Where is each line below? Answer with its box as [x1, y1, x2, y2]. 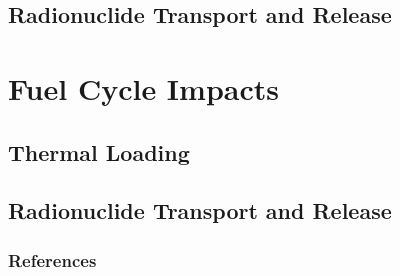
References [8, 247, 97, 272]
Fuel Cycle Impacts [8, 67, 279, 108]
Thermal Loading [8, 136, 190, 167]
